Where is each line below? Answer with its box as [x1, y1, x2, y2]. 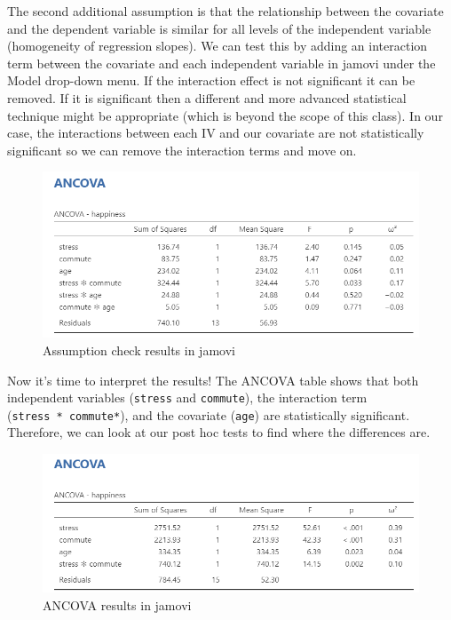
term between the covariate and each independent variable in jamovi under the [7, 53, 436, 72]
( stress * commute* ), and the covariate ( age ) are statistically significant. [7, 405, 410, 424]
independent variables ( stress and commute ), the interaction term [7, 388, 368, 407]
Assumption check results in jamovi [43, 340, 235, 359]
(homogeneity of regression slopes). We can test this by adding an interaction [7, 36, 428, 55]
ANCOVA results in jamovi [43, 596, 192, 615]
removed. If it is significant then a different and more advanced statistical [7, 88, 407, 107]
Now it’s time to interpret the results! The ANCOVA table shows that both [7, 370, 419, 389]
